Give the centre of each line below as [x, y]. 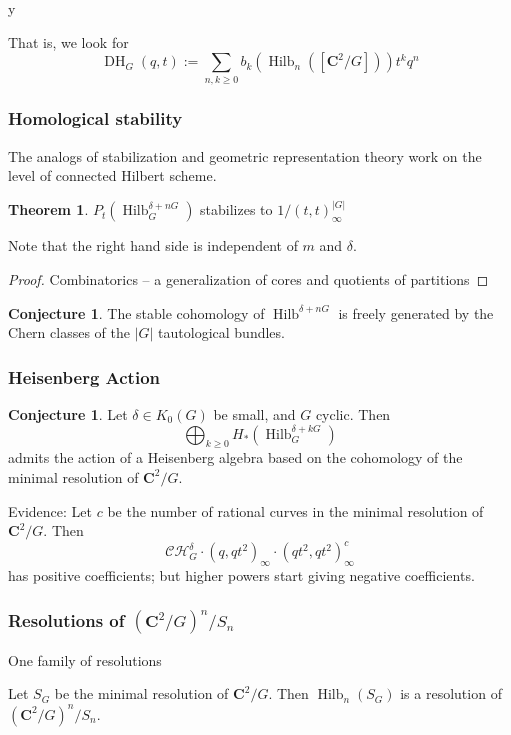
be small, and [254, 413]
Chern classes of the [69, 332]
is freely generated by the [416, 312]
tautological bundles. [221, 332]
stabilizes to [236, 209]
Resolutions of [66, 619]
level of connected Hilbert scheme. [112, 175]
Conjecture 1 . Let [68, 413]
